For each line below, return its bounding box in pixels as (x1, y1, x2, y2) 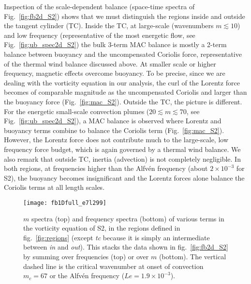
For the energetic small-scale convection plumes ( (4, 106, 149, 116)
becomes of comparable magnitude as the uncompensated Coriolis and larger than (4, 87, 247, 97)
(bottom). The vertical (159, 251, 226, 261)
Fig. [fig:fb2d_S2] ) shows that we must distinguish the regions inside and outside (4, 11, 245, 21)
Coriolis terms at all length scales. (4, 182, 105, 192)
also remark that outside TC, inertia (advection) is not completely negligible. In (4, 153, 241, 164)
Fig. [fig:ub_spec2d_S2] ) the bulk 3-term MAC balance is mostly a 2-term (4, 39, 227, 50)
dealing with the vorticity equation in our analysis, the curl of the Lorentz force (4, 77, 240, 87)
